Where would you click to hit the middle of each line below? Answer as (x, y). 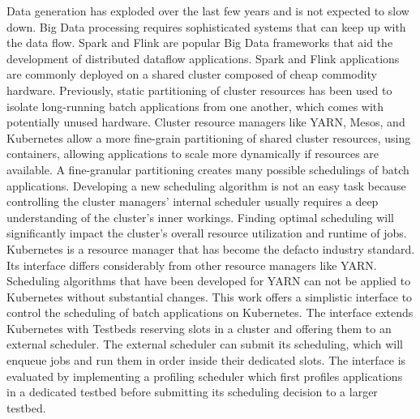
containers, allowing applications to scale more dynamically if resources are (193, 154)
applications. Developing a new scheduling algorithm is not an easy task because (206, 185)
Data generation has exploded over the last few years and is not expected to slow (208, 11)
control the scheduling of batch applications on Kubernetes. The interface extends (210, 312)
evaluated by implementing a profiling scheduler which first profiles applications (205, 376)
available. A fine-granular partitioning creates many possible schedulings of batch (208, 169)
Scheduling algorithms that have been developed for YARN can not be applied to (209, 281)
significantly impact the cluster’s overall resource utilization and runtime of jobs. (207, 233)
